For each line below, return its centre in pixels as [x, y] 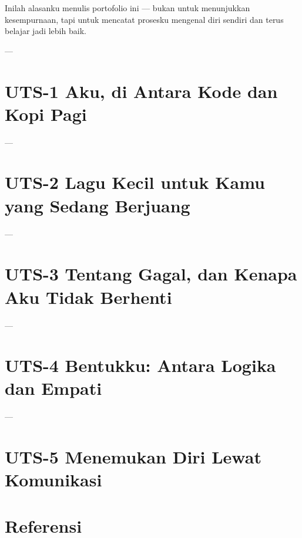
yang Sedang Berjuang [98, 205]
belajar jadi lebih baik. [46, 31]
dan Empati [53, 388]
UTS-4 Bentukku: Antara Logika [140, 365]
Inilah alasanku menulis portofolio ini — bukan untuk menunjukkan [127, 8]
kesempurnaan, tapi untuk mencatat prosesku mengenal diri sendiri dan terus [144, 19]
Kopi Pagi [46, 114]
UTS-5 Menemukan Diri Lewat [133, 457]
